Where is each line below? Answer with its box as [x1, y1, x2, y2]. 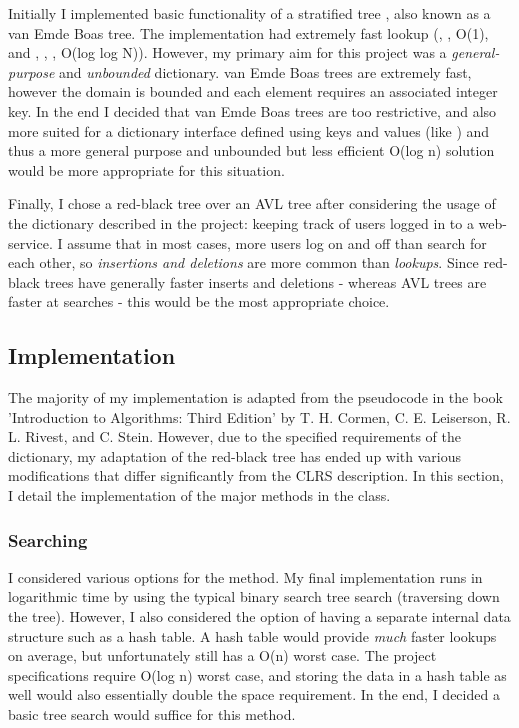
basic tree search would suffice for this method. [8, 704, 296, 725]
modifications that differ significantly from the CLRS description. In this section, [8, 465, 504, 486]
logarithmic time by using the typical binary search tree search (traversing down [8, 586, 500, 607]
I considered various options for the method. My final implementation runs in [8, 566, 483, 587]
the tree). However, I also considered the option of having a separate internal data [8, 606, 511, 627]
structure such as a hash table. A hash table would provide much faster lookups [8, 625, 497, 646]
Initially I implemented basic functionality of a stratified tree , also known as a [8, 3, 491, 23]
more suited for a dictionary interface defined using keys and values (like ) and [8, 120, 490, 141]
